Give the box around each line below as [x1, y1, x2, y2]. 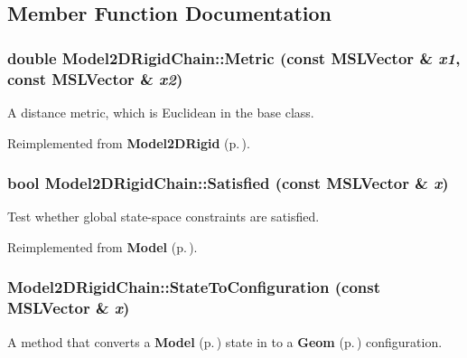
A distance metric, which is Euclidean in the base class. [7, 102, 314, 121]
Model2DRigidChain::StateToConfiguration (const [7, 276, 381, 298]
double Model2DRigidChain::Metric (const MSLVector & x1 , [7, 46, 461, 69]
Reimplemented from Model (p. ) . [7, 237, 198, 256]
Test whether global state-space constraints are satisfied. [7, 207, 320, 226]
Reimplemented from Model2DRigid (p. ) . [7, 133, 250, 152]
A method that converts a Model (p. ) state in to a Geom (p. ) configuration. [7, 332, 443, 351]
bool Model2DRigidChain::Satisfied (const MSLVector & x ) [7, 172, 449, 194]
